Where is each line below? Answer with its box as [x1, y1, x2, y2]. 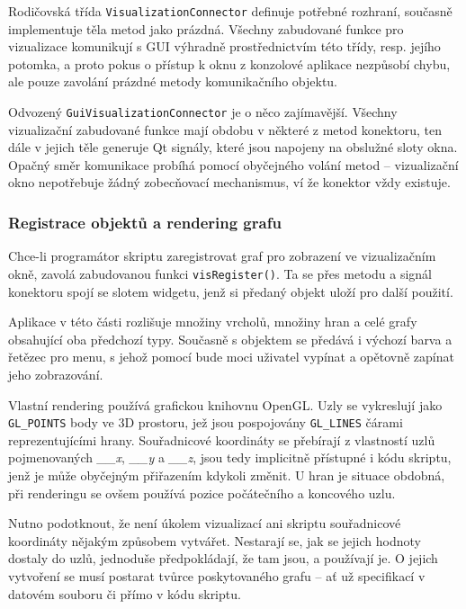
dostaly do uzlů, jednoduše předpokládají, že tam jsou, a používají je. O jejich [8, 549, 438, 568]
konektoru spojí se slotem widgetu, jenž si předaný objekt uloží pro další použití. [8, 282, 453, 300]
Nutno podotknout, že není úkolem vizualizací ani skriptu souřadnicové [8, 514, 401, 533]
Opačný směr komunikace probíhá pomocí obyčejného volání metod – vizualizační [8, 155, 459, 174]
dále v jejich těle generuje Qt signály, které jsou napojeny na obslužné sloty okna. [8, 138, 458, 157]
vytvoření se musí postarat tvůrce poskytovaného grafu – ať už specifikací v [8, 566, 426, 585]
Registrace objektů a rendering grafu [8, 210, 282, 233]
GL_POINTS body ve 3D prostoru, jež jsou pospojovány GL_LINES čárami [8, 413, 403, 432]
